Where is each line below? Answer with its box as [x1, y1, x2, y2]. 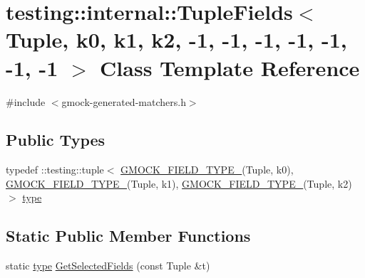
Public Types [6, 129, 106, 151]
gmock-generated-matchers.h [61, 94, 186, 109]
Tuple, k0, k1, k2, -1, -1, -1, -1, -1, [6, 25, 347, 54]
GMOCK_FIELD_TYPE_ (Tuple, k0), [120, 162, 294, 177]
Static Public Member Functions [6, 225, 251, 247]
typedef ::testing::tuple [6, 162, 104, 177]
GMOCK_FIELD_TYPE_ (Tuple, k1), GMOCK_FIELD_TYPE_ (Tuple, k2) [6, 176, 352, 191]
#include [6, 94, 46, 109]
